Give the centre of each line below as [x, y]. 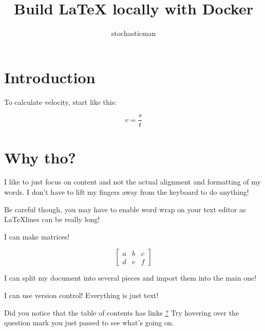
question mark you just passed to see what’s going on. [89, 323]
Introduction [50, 77]
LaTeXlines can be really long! [52, 219]
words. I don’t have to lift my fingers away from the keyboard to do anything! [127, 192]
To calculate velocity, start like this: [61, 102]
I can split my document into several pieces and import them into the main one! [130, 278]
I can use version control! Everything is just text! [81, 295]
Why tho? [40, 157]
